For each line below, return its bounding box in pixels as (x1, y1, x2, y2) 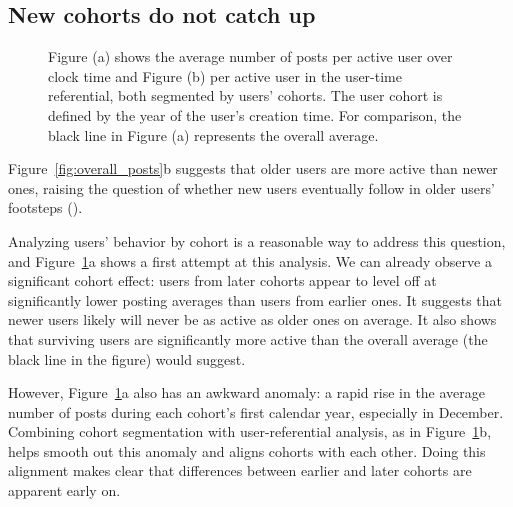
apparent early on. (8, 480, 121, 501)
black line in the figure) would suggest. (8, 348, 246, 369)
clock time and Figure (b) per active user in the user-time (48, 65, 402, 86)
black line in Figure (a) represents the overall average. (48, 124, 379, 145)
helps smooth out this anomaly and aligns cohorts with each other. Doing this (8, 440, 486, 461)
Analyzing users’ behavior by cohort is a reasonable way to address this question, (8, 230, 506, 251)
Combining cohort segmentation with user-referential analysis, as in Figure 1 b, (8, 421, 492, 442)
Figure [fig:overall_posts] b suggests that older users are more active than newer (8, 158, 498, 179)
